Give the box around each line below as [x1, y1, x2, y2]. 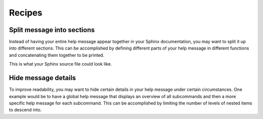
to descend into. [9, 107, 42, 113]
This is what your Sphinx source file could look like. [9, 61, 112, 67]
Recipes [9, 7, 42, 18]
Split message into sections [9, 26, 95, 34]
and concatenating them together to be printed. [9, 52, 105, 58]
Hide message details [9, 74, 76, 82]
